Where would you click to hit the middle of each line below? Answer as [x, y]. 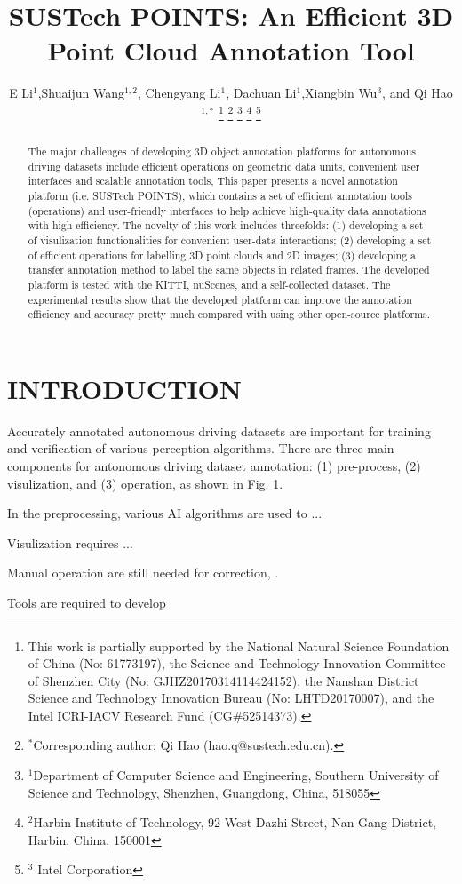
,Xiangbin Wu [339, 93]
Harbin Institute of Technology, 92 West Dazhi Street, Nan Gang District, [235, 822]
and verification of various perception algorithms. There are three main [201, 448]
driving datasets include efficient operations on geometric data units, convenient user [224, 166]
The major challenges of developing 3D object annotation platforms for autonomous [222, 151]
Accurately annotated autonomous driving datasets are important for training [219, 430]
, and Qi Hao [418, 93]
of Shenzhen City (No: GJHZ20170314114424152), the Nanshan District [223, 680]
